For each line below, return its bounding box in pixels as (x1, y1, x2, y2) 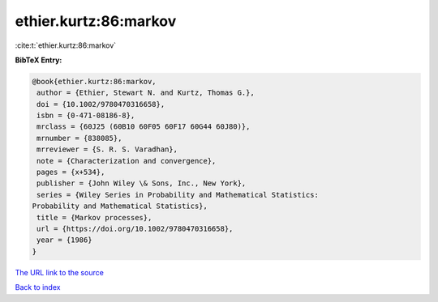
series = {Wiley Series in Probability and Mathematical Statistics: (36, 190, 320, 199)
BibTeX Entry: (15, 55, 62, 65)
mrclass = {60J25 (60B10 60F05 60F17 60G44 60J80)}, (36, 122, 251, 131)
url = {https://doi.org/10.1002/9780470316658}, (36, 224, 234, 233)
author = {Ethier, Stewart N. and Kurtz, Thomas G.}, (36, 88, 255, 97)
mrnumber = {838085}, (36, 134, 122, 142)
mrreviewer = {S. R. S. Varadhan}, (36, 145, 178, 154)
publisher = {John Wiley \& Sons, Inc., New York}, (36, 179, 247, 188)
